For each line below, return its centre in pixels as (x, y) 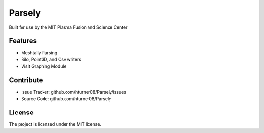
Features (23, 41)
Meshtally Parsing (39, 53)
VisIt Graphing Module (44, 66)
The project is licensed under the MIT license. (55, 124)
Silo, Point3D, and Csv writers (51, 59)
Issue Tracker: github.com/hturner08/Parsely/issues (74, 92)
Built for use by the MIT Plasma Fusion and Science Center (68, 27)
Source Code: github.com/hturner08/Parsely (66, 99)
